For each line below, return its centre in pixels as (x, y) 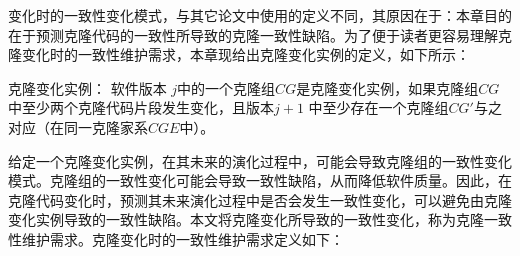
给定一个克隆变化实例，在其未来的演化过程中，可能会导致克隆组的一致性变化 (260, 160)
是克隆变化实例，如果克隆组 (387, 87)
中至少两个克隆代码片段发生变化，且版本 (141, 107)
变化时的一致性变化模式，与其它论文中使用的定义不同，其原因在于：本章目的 (260, 15)
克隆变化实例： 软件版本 (87, 87)
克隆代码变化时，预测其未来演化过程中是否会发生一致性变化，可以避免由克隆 (260, 199)
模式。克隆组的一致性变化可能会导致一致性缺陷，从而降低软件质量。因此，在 (260, 180)
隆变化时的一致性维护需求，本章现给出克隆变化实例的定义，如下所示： (239, 54)
